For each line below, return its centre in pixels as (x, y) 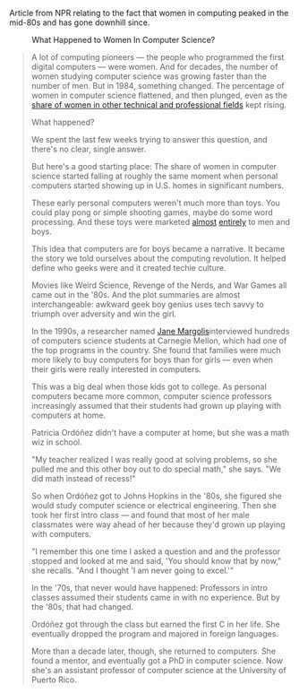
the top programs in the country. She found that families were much (156, 350)
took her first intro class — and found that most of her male (141, 515)
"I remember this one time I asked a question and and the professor (155, 551)
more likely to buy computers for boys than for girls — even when (152, 359)
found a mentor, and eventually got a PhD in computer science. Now (157, 661)
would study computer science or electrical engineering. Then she (154, 505)
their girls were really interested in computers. (116, 369)
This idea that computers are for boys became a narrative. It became (158, 249)
